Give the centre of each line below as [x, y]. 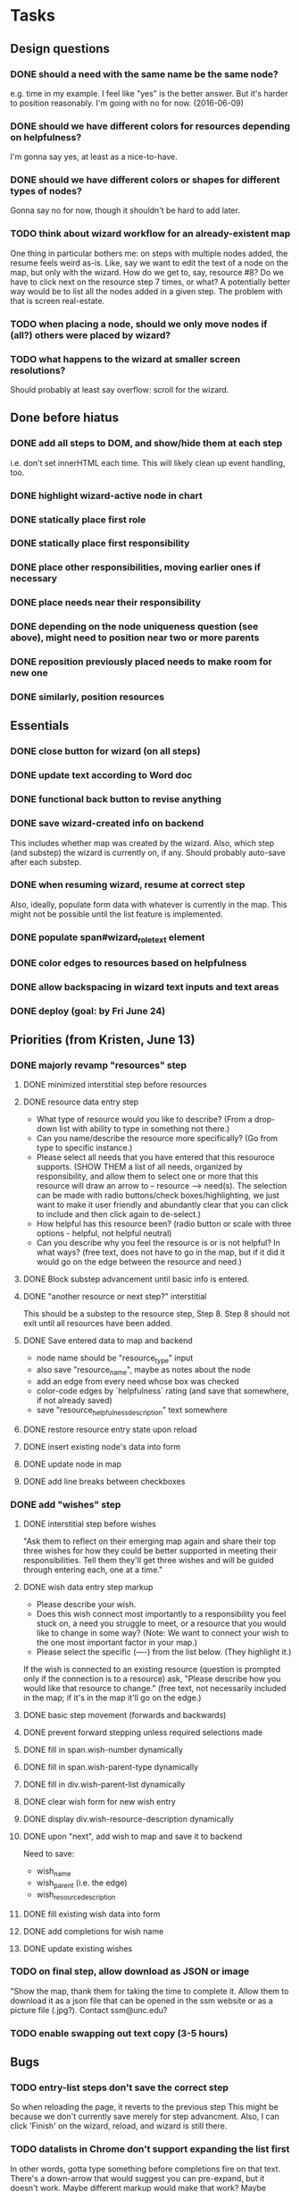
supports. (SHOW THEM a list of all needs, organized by [140, 1167]
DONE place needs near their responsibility [106, 603]
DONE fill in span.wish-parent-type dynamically [111, 1767]
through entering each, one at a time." [93, 1570]
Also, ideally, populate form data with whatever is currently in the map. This [149, 904]
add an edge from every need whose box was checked [137, 1382]
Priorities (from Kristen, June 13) [103, 1040]
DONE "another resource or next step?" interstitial [115, 1297]
